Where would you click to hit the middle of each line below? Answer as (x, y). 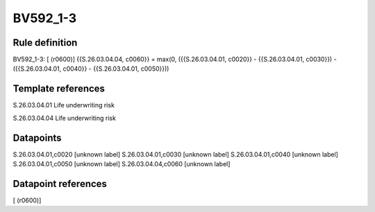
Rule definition (45, 43)
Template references (59, 89)
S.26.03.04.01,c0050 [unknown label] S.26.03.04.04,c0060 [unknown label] (122, 164)
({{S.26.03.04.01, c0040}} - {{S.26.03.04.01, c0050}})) (91, 69)
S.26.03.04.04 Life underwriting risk (64, 118)
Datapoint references (60, 184)
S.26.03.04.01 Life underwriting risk (64, 105)
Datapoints (37, 138)
